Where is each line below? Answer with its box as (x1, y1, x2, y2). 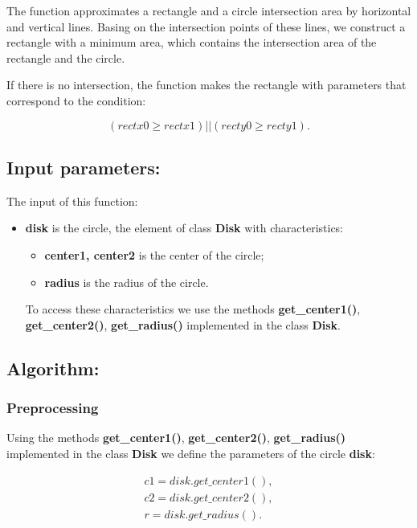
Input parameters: (6, 154, 161, 179)
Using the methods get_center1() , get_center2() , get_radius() (6, 429, 346, 446)
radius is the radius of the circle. (44, 273, 209, 290)
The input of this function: (6, 192, 138, 209)
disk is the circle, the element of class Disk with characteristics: (25, 219, 344, 236)
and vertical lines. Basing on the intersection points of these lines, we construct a (6, 18, 406, 35)
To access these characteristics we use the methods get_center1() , (25, 301, 361, 317)
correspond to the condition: (6, 92, 146, 108)
